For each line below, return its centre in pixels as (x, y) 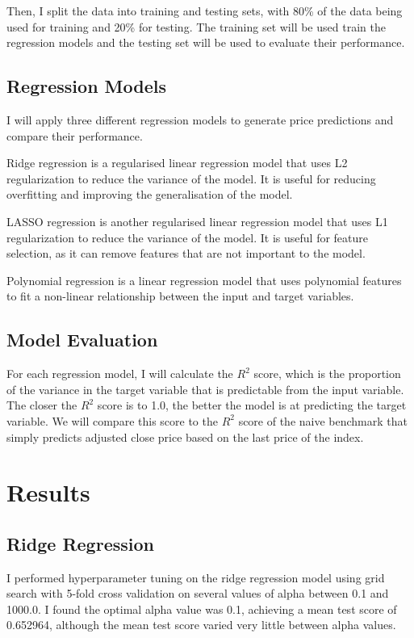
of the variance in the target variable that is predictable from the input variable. (205, 389)
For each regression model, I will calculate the (120, 374)
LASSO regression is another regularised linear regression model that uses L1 (197, 221)
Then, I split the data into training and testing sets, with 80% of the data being (205, 10)
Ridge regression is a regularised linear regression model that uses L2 (177, 163)
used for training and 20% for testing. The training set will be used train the (196, 26)
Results (48, 492)
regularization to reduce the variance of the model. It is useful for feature (187, 237)
